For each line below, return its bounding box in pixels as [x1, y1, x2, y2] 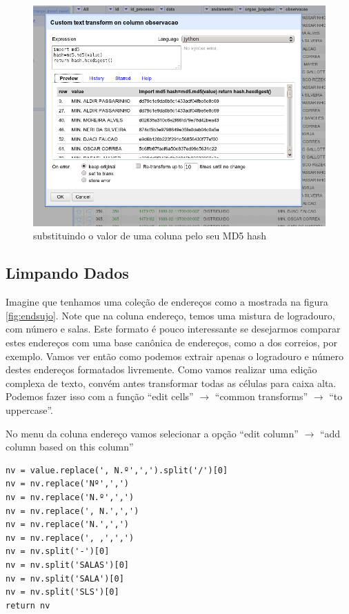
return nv [6, 600, 50, 611]
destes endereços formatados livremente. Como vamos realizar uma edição [6, 362, 317, 377]
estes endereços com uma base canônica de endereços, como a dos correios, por [6, 335, 337, 350]
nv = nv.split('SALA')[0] [6, 573, 124, 584]
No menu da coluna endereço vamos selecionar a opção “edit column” [6, 426, 299, 440]
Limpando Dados [6, 262, 129, 284]
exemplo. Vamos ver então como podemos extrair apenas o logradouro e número [6, 348, 344, 363]
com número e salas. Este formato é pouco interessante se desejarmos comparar [6, 321, 341, 336]
